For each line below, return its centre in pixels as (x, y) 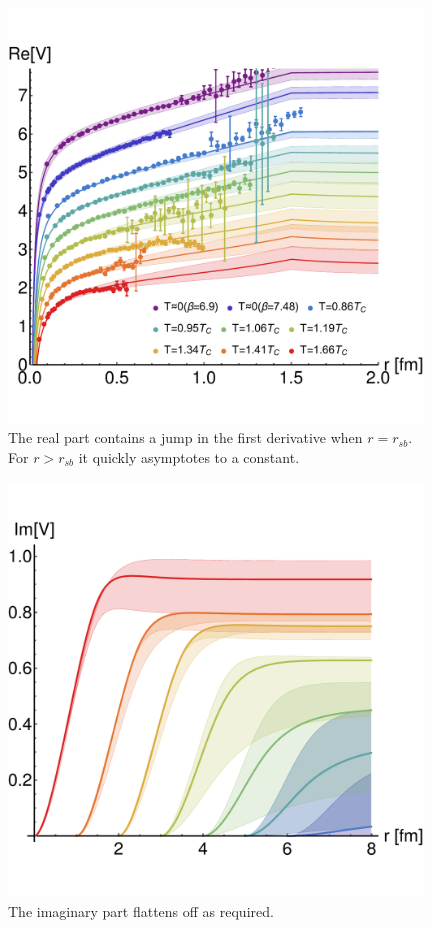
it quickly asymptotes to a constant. (189, 456)
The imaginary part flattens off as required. (141, 910)
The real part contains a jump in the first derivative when (185, 437)
